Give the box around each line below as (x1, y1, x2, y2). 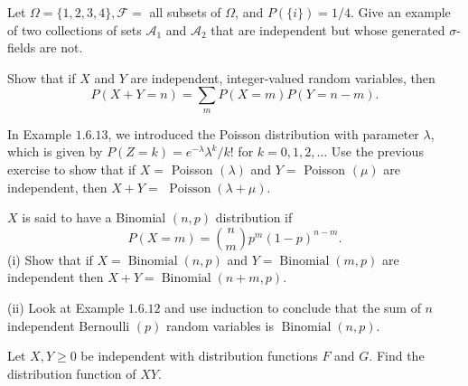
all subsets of (149, 3, 221, 21)
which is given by (7, 142, 103, 161)
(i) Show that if (7, 249, 93, 268)
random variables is (166, 315, 274, 334)
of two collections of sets (7, 20, 142, 39)
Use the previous (331, 142, 424, 161)
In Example (7, 124, 71, 143)
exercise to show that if (7, 159, 136, 178)
